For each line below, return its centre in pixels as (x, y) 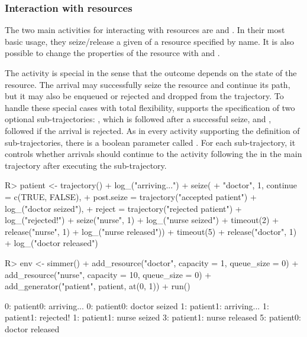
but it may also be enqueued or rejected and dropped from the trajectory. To (144, 96)
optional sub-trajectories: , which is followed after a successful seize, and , (138, 119)
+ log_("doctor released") (51, 243)
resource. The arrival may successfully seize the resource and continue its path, (148, 84)
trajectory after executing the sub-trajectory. (86, 165)
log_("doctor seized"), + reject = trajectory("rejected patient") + (123, 208)
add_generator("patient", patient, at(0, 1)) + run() (98, 286)
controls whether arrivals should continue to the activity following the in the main (153, 154)
